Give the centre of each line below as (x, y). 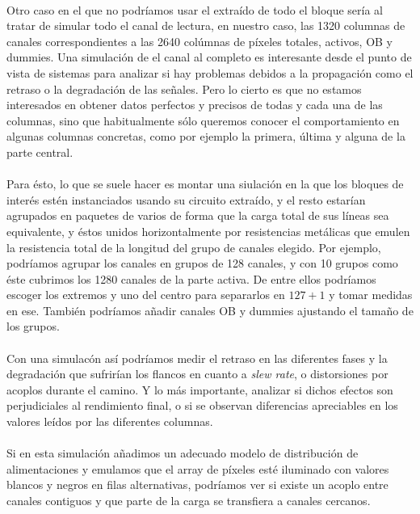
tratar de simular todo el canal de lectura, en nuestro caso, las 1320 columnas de (206, 25)
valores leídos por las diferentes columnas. (110, 421)
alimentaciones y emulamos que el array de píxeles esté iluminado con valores (198, 468)
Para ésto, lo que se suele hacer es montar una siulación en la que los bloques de (205, 184)
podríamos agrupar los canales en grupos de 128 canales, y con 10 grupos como (202, 263)
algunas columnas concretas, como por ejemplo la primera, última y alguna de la (206, 136)
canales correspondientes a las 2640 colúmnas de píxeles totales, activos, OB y (199, 41)
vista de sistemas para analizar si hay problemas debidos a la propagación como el (210, 72)
